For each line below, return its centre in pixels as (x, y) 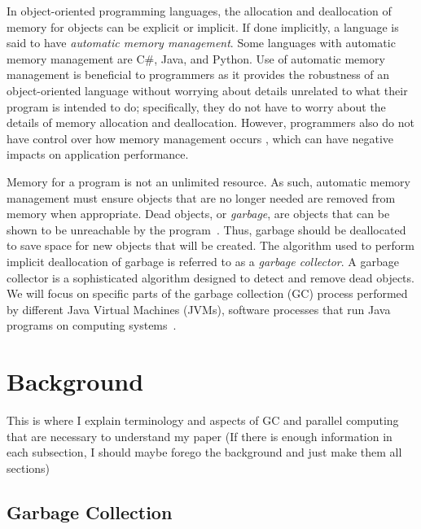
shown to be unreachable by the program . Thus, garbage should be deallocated (206, 229)
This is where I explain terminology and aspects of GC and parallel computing (203, 420)
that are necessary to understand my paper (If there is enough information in (200, 436)
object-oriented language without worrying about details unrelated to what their (207, 90)
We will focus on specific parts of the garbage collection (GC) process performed (207, 293)
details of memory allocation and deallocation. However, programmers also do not (210, 122)
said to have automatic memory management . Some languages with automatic (201, 43)
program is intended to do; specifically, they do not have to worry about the (196, 106)
